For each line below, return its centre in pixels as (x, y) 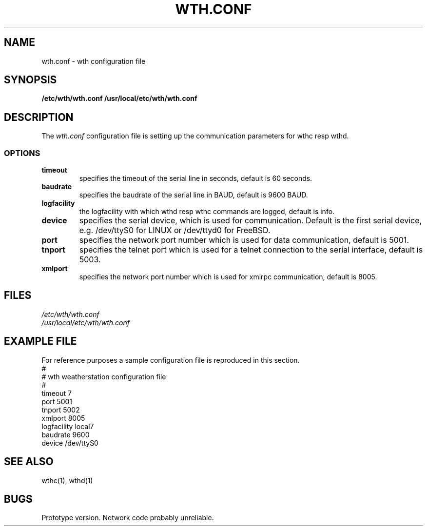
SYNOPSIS (30, 80)
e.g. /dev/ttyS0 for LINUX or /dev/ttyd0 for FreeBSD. (175, 230)
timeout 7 (57, 393)
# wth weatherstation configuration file (104, 376)
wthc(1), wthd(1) (67, 480)
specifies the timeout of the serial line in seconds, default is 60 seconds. (196, 178)
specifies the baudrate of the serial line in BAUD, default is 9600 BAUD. (194, 195)
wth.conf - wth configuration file (94, 61)
